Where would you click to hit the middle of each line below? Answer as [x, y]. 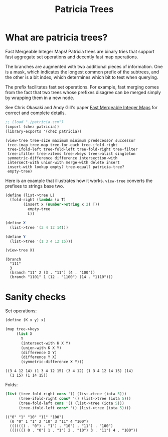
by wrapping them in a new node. [40, 98]
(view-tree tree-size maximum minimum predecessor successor [70, 140]
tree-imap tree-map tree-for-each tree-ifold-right [62, 145]
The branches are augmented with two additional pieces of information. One [84, 66]
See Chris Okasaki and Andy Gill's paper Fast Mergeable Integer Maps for [81, 107]
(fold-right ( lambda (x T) [38, 200]
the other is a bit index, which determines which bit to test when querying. [82, 77]
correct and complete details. [36, 113]
